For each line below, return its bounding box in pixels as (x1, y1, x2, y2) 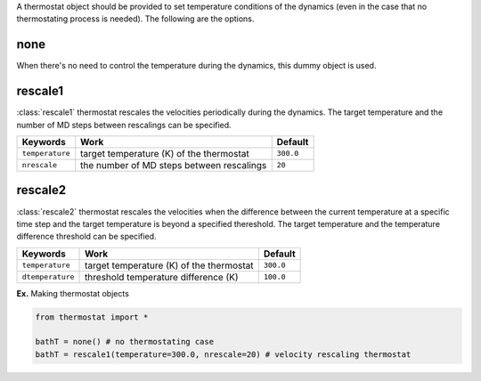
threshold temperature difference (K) (85, 271, 240, 283)
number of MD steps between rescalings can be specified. (16, 119, 232, 130)
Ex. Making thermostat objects (16, 288, 129, 298)
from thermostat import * (35, 312, 149, 322)
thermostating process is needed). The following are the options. (16, 13, 255, 24)
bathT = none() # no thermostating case (35, 336, 214, 347)
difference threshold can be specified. (16, 231, 157, 242)
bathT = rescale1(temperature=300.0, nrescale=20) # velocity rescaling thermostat (35, 349, 412, 360)
